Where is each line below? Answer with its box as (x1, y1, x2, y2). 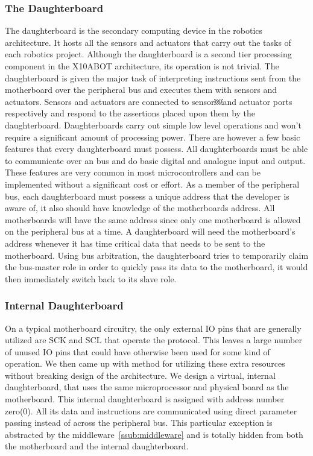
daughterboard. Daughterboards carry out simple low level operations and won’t (5, 118, 302, 131)
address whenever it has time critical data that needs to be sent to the (5, 236, 265, 249)
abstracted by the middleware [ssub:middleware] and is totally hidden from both (5, 428, 303, 440)
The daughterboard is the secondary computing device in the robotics (5, 24, 263, 37)
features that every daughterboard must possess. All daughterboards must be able (5, 142, 308, 155)
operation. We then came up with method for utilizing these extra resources (5, 357, 285, 370)
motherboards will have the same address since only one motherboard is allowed (5, 213, 301, 226)
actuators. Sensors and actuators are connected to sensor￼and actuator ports (5, 95, 292, 107)
